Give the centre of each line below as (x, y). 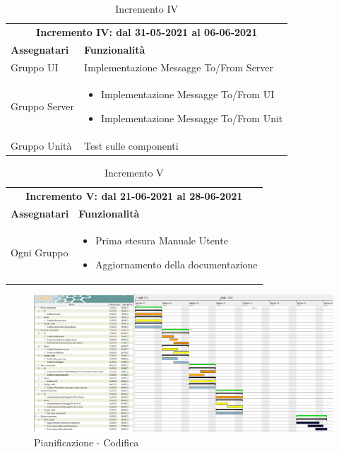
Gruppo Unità (41, 145)
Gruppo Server (43, 106)
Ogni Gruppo (40, 252)
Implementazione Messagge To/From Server (179, 67)
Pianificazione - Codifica (87, 442)
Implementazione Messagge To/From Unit (192, 118)
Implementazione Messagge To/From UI (188, 94)
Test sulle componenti (131, 145)
